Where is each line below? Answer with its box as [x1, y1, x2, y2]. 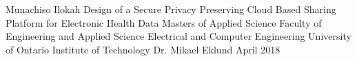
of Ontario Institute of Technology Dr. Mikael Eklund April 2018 [6, 42, 280, 56]
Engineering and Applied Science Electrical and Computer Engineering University [6, 29, 351, 43]
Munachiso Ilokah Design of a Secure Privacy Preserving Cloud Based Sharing [6, 2, 336, 16]
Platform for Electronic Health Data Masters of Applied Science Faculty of [6, 15, 322, 29]
